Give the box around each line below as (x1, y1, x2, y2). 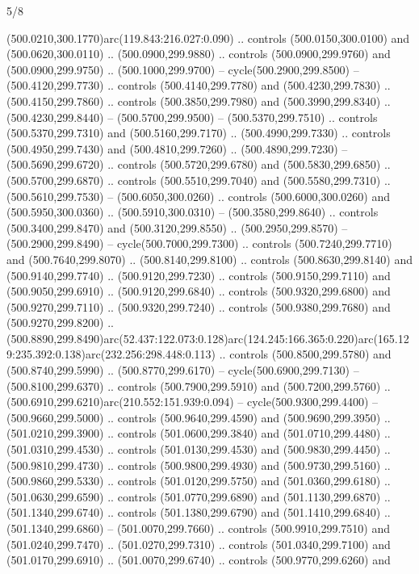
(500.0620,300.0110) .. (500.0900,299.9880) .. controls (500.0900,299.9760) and (6, 45, 391, 62)
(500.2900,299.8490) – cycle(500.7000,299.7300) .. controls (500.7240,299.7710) (6, 235, 392, 252)
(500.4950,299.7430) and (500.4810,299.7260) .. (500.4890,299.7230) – (6, 140, 348, 157)
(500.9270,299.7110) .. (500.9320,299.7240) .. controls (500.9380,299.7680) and (6, 298, 391, 315)
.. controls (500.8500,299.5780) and (219, 346, 392, 362)
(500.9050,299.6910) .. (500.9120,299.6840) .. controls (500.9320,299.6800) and (6, 283, 391, 300)
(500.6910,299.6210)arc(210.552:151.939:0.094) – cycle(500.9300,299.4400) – (6, 393, 379, 410)
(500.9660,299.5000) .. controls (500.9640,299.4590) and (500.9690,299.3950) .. (6, 409, 391, 425)
